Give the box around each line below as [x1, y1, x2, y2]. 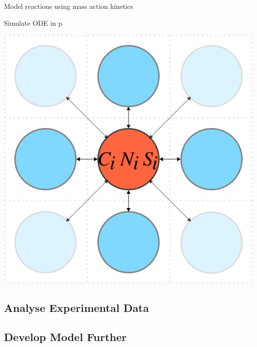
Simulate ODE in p [4, 17, 62, 28]
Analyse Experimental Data [4, 300, 149, 315]
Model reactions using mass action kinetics [4, 1, 133, 11]
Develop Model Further [4, 329, 127, 344]
